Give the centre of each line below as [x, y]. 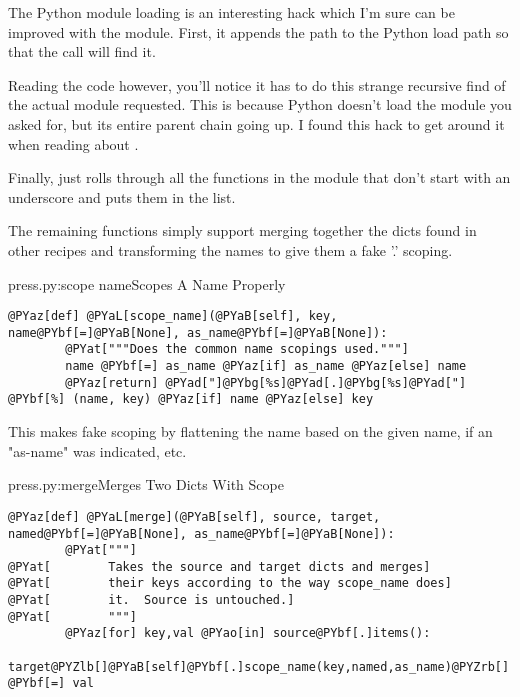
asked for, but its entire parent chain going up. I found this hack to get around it [256, 123]
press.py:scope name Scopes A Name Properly [147, 283]
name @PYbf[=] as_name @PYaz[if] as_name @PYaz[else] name [266, 366]
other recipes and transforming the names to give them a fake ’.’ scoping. [230, 249]
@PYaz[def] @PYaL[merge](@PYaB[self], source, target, [194, 516]
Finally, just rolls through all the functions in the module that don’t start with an [259, 177]
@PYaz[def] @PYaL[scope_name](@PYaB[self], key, [173, 316]
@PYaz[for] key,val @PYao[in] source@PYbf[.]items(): [248, 633]
